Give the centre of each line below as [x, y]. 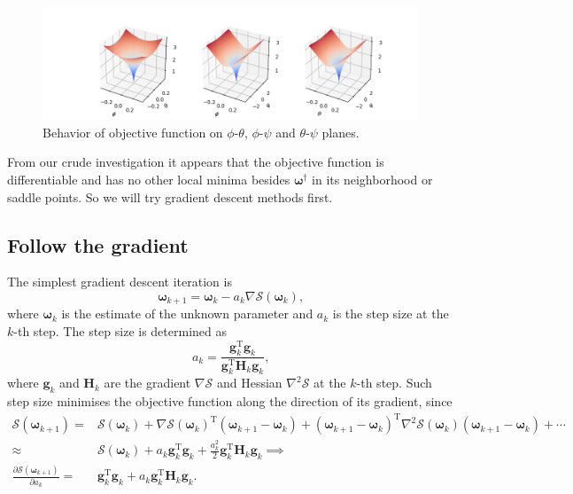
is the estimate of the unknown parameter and [187, 314]
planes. [341, 132]
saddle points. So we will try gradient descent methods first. [170, 196]
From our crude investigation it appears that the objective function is [196, 162]
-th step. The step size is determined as [120, 331]
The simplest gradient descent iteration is [120, 282]
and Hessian [249, 383]
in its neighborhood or [372, 179]
